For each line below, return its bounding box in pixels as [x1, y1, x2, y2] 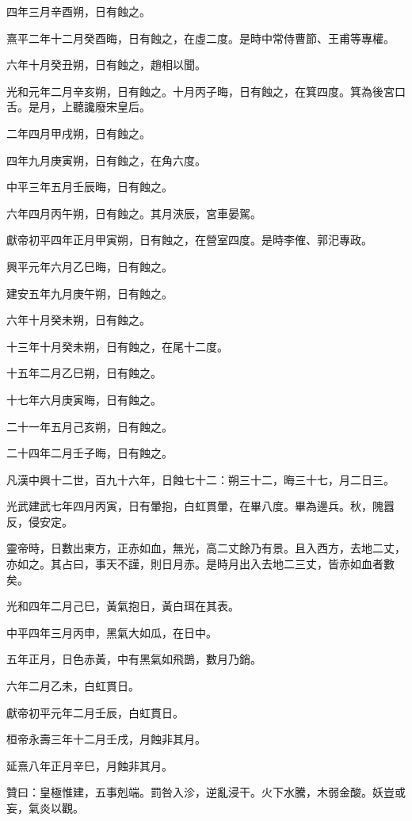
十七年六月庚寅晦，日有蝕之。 [6, 391, 162, 407]
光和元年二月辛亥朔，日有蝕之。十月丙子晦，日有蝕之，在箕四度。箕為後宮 [6, 82, 395, 99]
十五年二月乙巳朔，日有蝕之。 [6, 365, 162, 381]
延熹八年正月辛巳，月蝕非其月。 [6, 757, 173, 773]
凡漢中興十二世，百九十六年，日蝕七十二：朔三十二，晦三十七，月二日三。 [6, 471, 395, 487]
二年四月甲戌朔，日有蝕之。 [6, 124, 151, 141]
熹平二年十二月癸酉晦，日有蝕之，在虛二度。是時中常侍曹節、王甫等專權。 [6, 29, 395, 46]
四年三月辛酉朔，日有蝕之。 [6, 3, 151, 19]
